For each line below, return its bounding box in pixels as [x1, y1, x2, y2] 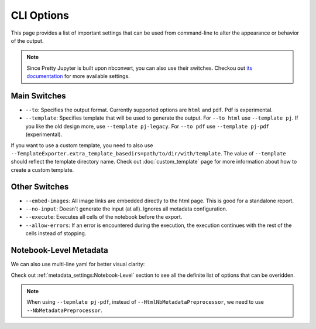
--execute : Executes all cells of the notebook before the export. [25, 213, 183, 221]
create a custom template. [11, 166, 74, 173]
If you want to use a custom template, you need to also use [11, 141, 153, 149]
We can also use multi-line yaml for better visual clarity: [11, 261, 145, 268]
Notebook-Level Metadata [11, 245, 108, 255]
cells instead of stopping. [25, 230, 87, 237]
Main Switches [11, 91, 66, 101]
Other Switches [11, 182, 69, 192]
